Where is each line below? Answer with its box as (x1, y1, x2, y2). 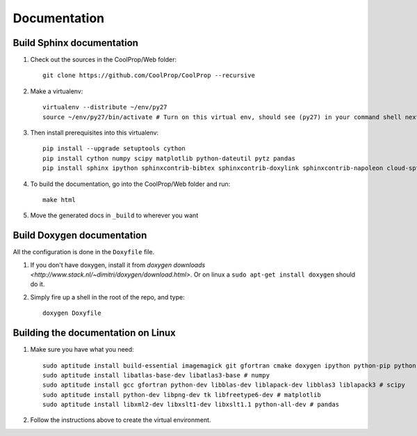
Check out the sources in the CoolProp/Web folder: (30, 56, 177, 64)
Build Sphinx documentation (13, 37, 139, 49)
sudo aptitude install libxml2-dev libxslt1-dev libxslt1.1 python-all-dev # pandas (42, 400, 340, 409)
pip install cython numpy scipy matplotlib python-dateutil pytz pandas (42, 154, 295, 162)
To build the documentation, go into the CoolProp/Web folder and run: (30, 180, 231, 188)
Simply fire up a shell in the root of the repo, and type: (30, 293, 185, 301)
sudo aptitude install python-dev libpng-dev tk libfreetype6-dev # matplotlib (42, 391, 321, 398)
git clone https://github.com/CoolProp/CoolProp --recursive (42, 72, 255, 79)
